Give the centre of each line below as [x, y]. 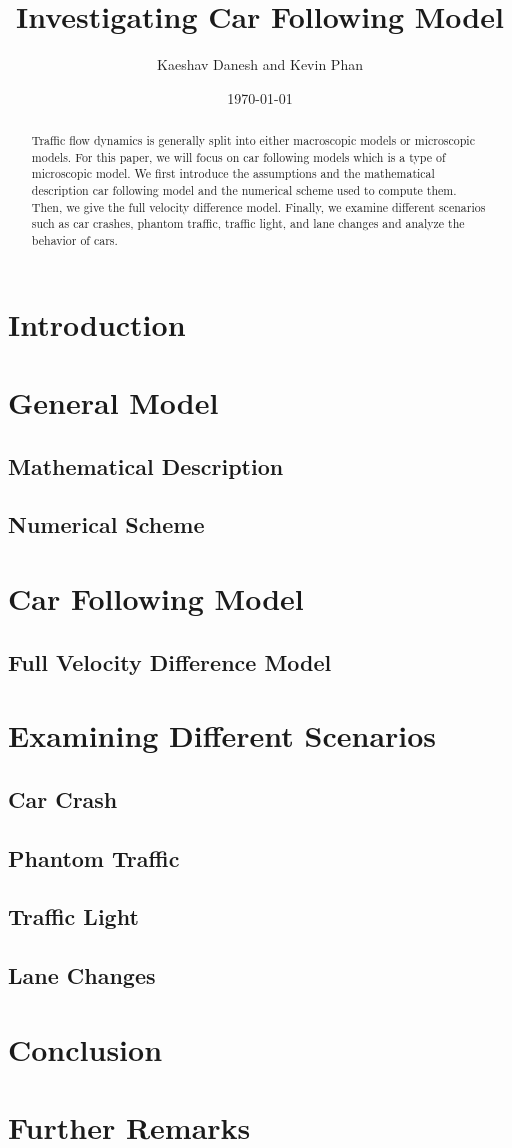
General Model [113, 402]
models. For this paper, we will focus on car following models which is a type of [238, 156]
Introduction [97, 323]
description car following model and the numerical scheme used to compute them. [244, 190]
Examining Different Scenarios [222, 735]
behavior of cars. [74, 240]
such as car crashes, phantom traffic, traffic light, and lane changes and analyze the [248, 223]
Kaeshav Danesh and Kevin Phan [260, 64]
